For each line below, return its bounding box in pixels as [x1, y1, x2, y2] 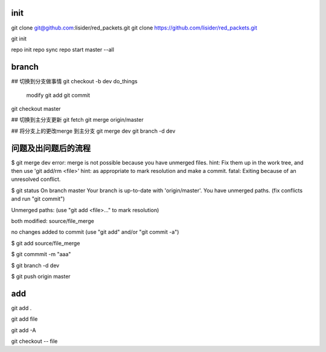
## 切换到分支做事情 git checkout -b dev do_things [11, 78, 138, 85]
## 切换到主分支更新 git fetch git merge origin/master [11, 116, 144, 124]
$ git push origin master [11, 272, 71, 280]
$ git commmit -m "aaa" [11, 251, 71, 258]
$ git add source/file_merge [11, 239, 80, 247]
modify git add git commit [26, 91, 91, 99]
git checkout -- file [11, 338, 58, 345]
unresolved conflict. [11, 175, 61, 183]
